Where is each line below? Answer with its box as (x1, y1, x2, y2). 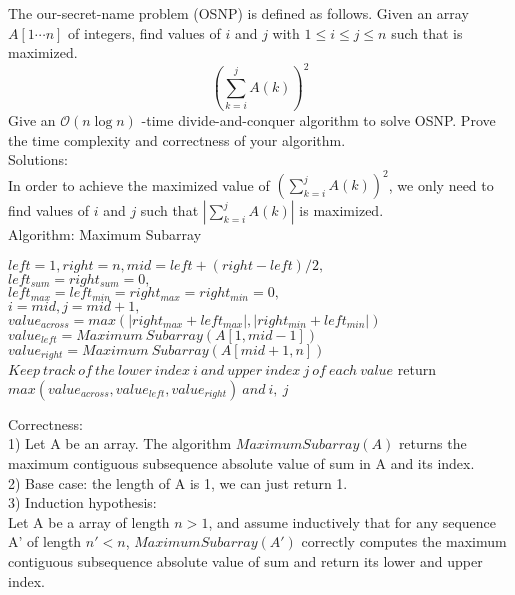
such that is (391, 22, 463, 43)
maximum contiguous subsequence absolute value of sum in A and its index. (8, 452, 475, 473)
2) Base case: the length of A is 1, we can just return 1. (8, 472, 348, 493)
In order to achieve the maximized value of (8, 174, 270, 195)
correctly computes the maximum (301, 531, 507, 552)
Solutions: (8, 149, 68, 170)
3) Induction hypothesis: (8, 492, 157, 513)
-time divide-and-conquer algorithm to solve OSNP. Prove (141, 109, 496, 130)
